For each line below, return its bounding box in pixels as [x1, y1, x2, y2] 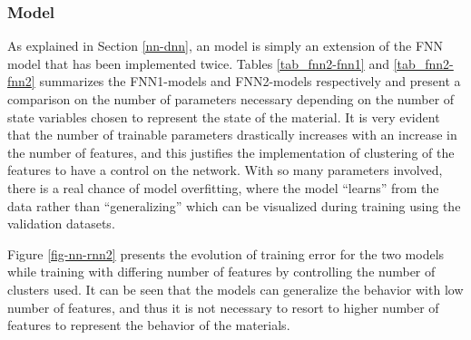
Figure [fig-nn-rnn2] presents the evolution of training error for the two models [7, 244, 445, 263]
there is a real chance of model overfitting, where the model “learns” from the [7, 178, 439, 197]
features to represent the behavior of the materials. [7, 316, 290, 335]
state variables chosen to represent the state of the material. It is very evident [7, 107, 440, 126]
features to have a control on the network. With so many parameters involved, [7, 160, 443, 180]
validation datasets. [7, 214, 115, 233]
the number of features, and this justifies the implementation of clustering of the [7, 142, 455, 161]
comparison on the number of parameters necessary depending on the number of [7, 90, 455, 108]
